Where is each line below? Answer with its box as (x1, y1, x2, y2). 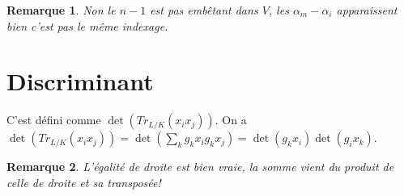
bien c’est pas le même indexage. (6, 17, 168, 34)
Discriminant (6, 65, 154, 98)
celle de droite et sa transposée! (6, 173, 161, 190)
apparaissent (336, 2, 398, 18)
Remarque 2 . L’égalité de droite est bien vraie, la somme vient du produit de (6, 158, 394, 175)
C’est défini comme (6, 111, 101, 128)
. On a (215, 111, 247, 128)
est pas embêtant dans (150, 2, 258, 18)
